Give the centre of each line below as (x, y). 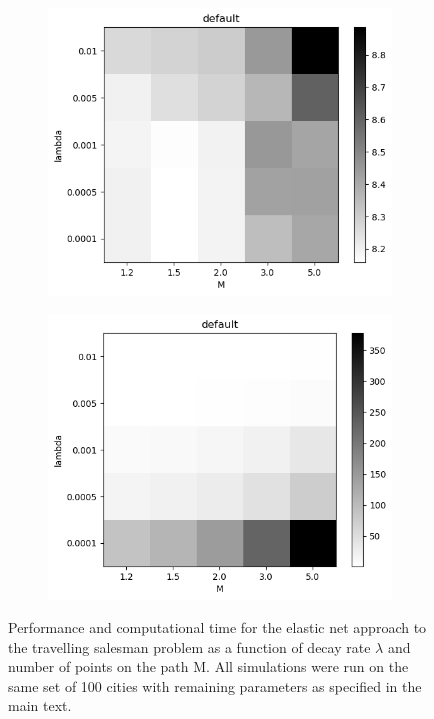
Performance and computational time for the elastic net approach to (217, 627)
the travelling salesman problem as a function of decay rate (189, 646)
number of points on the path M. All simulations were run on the (208, 666)
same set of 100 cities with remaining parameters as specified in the (215, 685)
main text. (40, 705)
